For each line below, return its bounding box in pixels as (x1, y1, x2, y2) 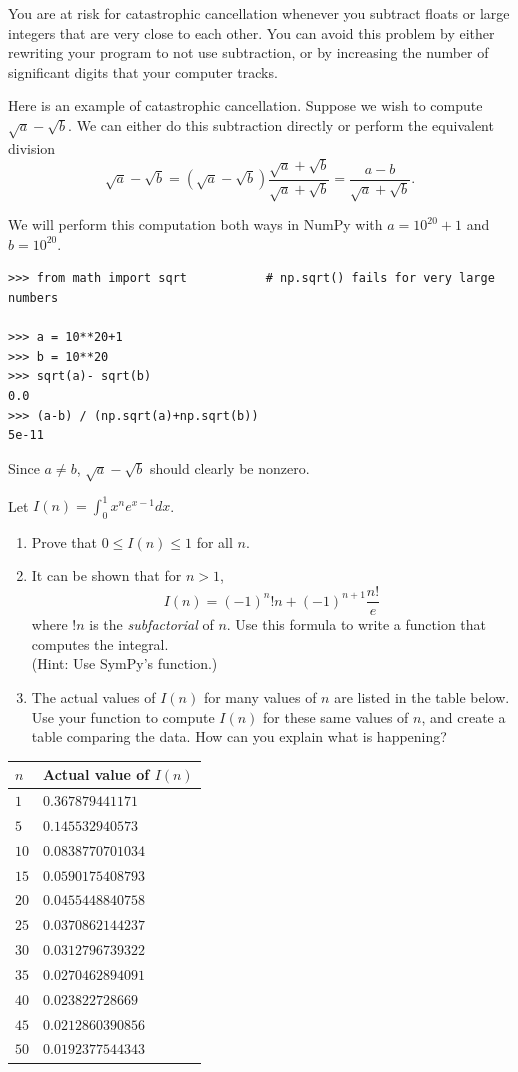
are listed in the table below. (334, 686, 510, 707)
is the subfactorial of (89, 614, 214, 635)
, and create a (421, 706, 506, 727)
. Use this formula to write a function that (226, 614, 487, 635)
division (8, 137, 56, 158)
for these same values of (263, 706, 409, 727)
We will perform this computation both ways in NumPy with (8, 214, 383, 235)
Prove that (31, 531, 97, 552)
